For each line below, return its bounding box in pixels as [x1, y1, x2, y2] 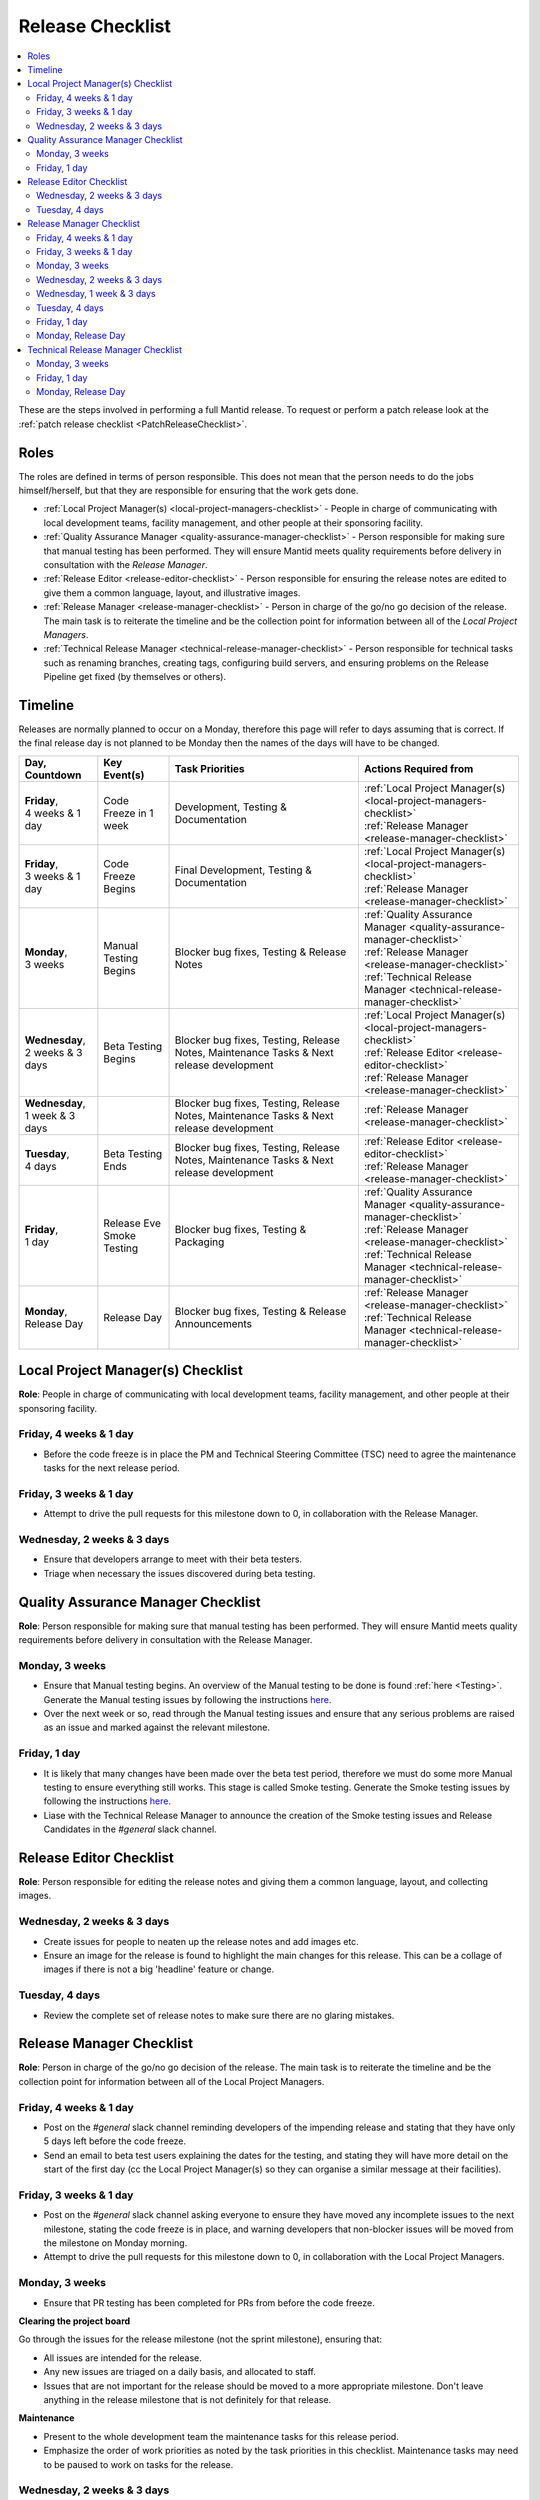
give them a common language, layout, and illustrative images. [43, 586, 301, 599]
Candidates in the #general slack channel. [43, 1823, 217, 1835]
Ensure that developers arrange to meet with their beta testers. [43, 1553, 303, 1565]
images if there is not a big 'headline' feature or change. [43, 1963, 275, 1975]
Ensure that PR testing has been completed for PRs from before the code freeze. [43, 2296, 375, 2309]
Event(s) [103, 768, 145, 782]
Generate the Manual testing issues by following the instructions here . [43, 1693, 332, 1705]
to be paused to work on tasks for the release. [43, 2458, 234, 2470]
